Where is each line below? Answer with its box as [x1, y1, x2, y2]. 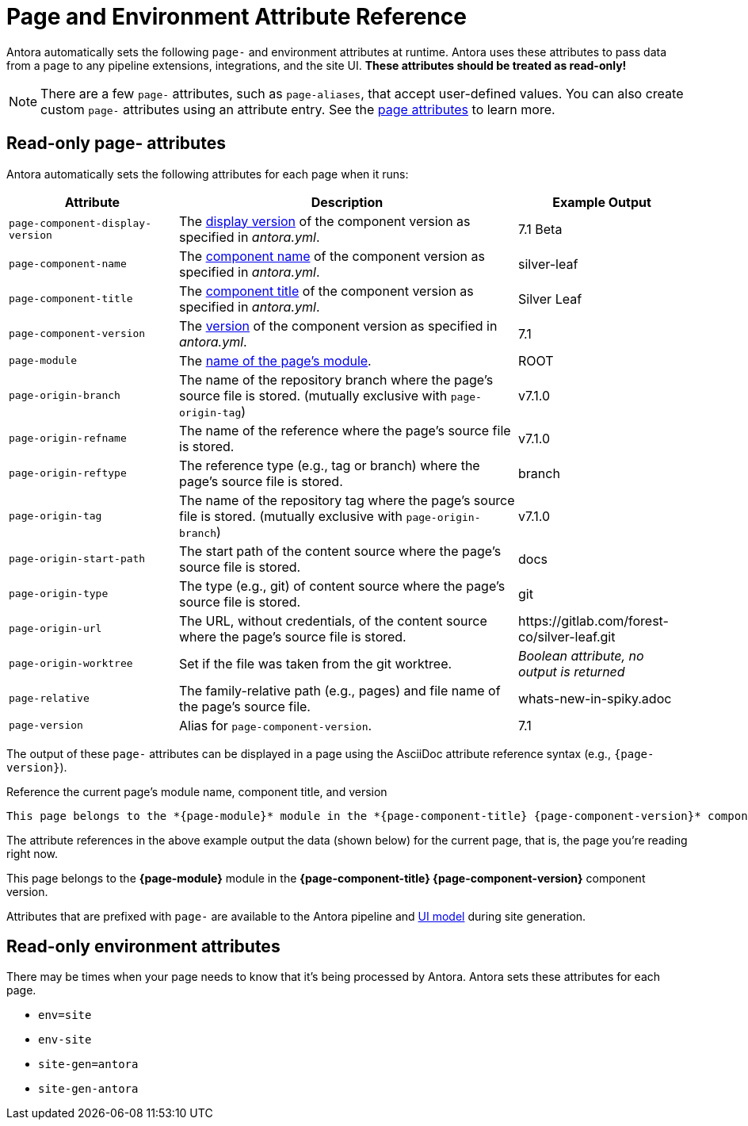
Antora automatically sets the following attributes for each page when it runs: [6, 167, 409, 181]
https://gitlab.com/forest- [518, 612, 669, 629]
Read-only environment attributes [6, 936, 280, 957]
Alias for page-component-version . [179, 717, 372, 733]
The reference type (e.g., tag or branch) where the [179, 457, 480, 473]
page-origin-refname [9, 432, 127, 445]
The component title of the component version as [179, 282, 474, 299]
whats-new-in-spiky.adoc [518, 690, 672, 707]
